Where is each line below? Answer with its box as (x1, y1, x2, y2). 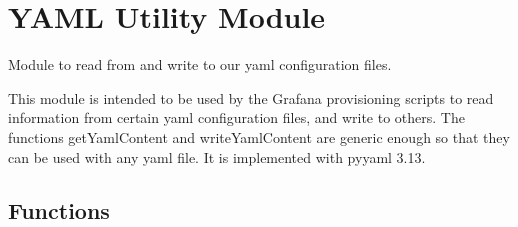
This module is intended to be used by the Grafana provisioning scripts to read (8, 87, 494, 108)
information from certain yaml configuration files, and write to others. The (8, 107, 465, 128)
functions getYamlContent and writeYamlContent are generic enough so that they (8, 126, 510, 147)
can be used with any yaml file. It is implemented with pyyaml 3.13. (8, 146, 426, 167)
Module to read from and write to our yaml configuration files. (8, 54, 392, 75)
